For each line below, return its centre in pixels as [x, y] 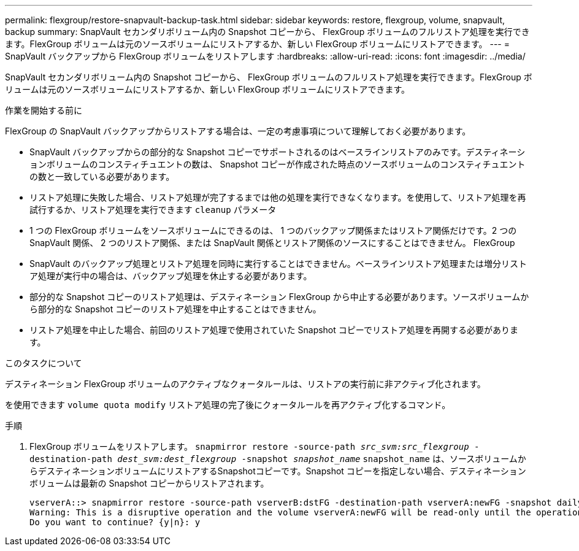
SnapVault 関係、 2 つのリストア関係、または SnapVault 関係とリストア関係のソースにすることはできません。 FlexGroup [272, 243]
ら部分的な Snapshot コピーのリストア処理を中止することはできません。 [175, 309]
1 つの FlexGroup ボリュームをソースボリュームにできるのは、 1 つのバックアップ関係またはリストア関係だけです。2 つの [273, 230]
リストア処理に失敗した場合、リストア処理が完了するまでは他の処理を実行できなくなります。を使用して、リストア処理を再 [278, 197]
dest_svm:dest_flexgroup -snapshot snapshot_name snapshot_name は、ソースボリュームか [322, 459]
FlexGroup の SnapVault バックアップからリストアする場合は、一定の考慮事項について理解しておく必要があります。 [238, 131]
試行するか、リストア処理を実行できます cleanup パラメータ [153, 210]
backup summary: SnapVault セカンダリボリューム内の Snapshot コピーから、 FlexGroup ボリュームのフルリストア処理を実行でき [267, 32]
